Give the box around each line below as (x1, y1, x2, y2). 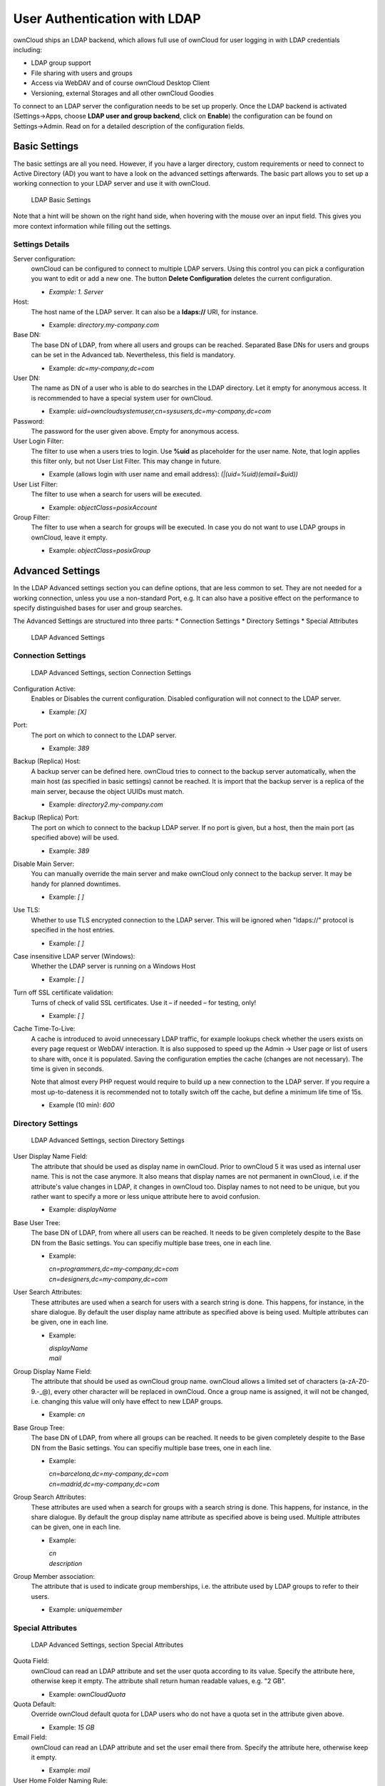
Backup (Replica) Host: (13, 757, 81, 766)
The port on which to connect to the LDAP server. (31, 731, 177, 739)
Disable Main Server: (13, 859, 75, 868)
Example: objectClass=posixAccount (48, 503, 158, 512)
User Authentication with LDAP (13, 11, 201, 26)
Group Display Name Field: (13, 1367, 92, 1375)
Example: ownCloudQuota (48, 1690, 126, 1698)
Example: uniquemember (48, 1605, 123, 1614)
